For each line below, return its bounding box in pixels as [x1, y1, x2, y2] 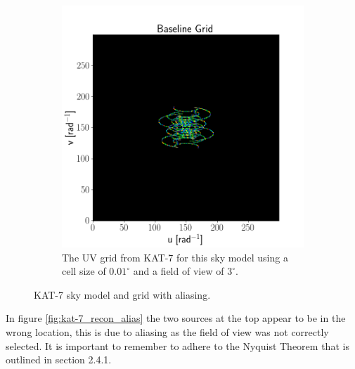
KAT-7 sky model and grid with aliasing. [34, 287, 211, 302]
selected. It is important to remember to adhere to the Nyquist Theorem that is [6, 338, 349, 353]
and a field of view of [133, 264, 224, 278]
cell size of [62, 264, 106, 278]
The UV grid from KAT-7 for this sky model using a [62, 250, 288, 264]
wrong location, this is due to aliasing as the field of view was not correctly [6, 324, 329, 339]
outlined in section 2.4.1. [6, 352, 112, 367]
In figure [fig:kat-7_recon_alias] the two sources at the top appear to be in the [6, 311, 346, 325]
